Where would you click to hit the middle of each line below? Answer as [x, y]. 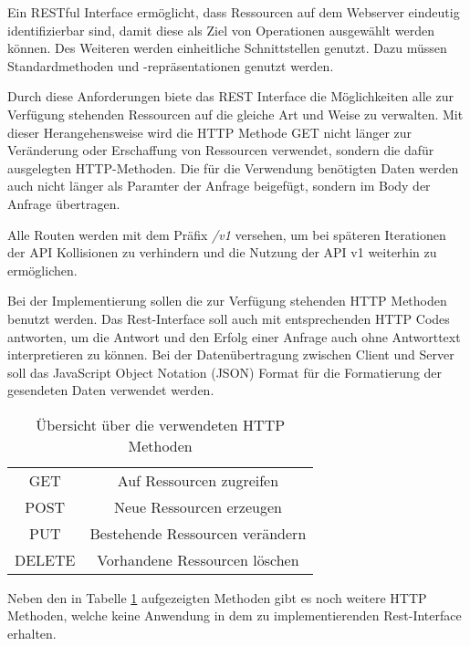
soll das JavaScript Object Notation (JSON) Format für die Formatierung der [225, 372]
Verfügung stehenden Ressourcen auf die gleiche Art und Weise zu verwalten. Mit [235, 114]
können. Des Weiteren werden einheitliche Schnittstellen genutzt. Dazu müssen [227, 48]
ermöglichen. [42, 270]
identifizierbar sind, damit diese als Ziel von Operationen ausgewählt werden [221, 30]
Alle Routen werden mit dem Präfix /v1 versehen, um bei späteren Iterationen [227, 234]
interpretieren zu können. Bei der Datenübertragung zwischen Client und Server [231, 354]
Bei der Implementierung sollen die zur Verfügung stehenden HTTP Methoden [227, 301]
